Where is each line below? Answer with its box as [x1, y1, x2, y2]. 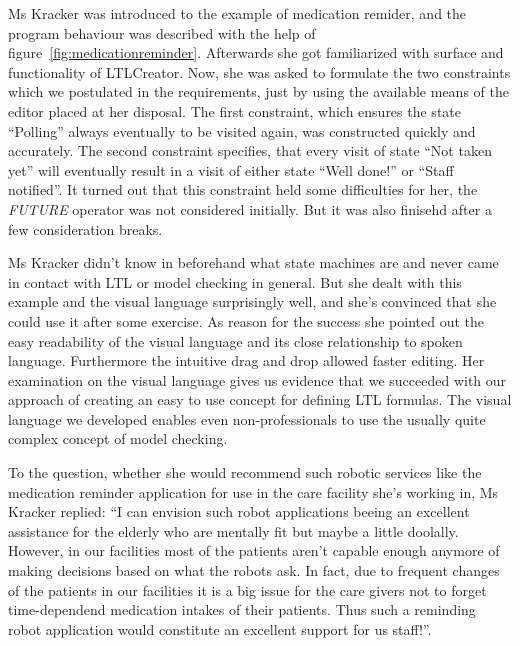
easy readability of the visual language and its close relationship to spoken [8, 330, 463, 351]
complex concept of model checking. [8, 428, 228, 449]
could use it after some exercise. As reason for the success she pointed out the [8, 310, 484, 331]
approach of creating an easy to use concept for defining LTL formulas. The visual [8, 389, 512, 410]
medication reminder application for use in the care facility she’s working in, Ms [8, 481, 499, 502]
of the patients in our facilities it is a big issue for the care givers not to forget [8, 579, 487, 600]
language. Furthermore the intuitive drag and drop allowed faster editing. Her [8, 350, 485, 371]
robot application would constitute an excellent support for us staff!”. [8, 618, 432, 639]
